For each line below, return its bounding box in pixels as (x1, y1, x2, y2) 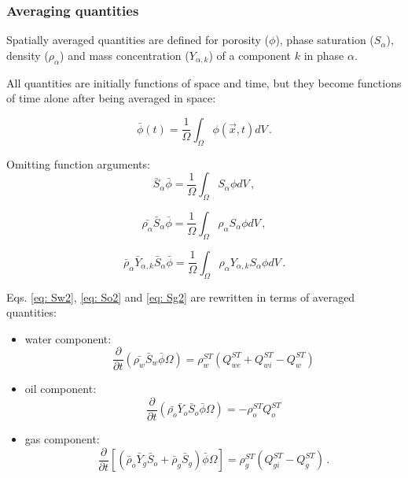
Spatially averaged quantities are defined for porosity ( (6, 31, 270, 48)
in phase (303, 46, 344, 63)
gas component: (24, 431, 100, 447)
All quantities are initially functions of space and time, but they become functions (6, 74, 402, 91)
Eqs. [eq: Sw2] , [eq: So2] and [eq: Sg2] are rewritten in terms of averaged (6, 288, 355, 305)
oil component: (24, 380, 97, 397)
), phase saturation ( (275, 31, 374, 48)
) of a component (208, 46, 292, 63)
